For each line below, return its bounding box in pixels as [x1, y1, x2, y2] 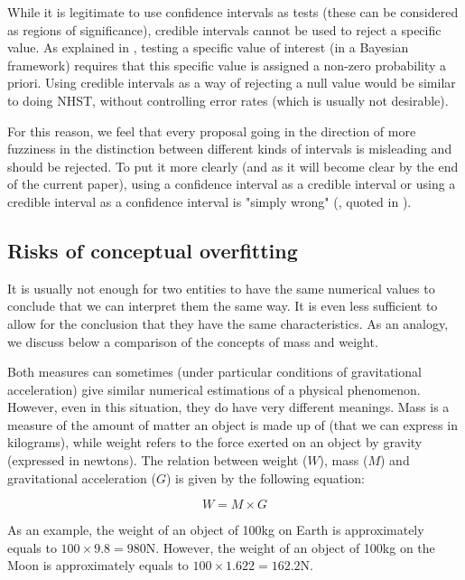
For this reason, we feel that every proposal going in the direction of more [7, 121, 416, 140]
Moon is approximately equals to [7, 556, 189, 575]
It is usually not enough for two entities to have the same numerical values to [7, 278, 435, 297]
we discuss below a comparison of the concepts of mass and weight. [7, 332, 378, 351]
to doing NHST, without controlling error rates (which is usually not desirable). [7, 90, 449, 109]
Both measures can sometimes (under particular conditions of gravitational [7, 362, 422, 381]
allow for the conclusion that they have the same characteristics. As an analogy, [7, 313, 449, 332]
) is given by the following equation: [166, 468, 365, 487]
